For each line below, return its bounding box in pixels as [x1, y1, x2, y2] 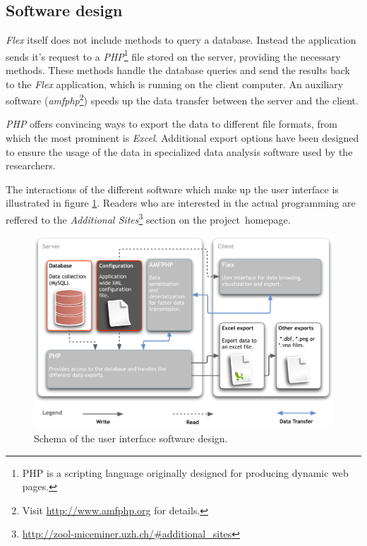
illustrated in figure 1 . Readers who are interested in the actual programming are [6, 195, 356, 210]
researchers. [6, 158, 56, 173]
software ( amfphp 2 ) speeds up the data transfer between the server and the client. [6, 91, 359, 107]
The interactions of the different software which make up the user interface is [6, 181, 339, 196]
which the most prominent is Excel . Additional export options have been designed [6, 131, 359, 145]
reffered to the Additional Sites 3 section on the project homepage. [6, 210, 291, 226]
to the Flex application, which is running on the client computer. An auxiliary [6, 76, 344, 91]
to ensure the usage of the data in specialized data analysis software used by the [6, 144, 353, 159]
